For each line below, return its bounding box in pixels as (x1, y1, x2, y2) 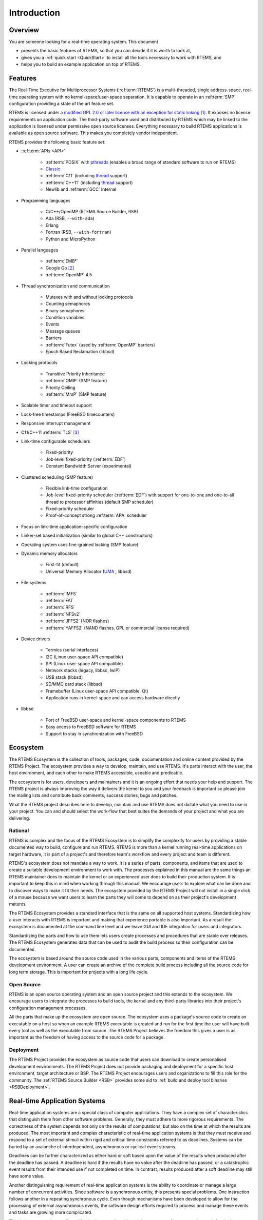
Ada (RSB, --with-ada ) (45, 215, 94, 222)
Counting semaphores (45, 301, 90, 307)
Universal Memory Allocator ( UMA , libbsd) (45, 569, 132, 574)
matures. (9, 901, 27, 907)
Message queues (45, 328, 80, 334)
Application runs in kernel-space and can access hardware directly (45, 695, 180, 701)
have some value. (9, 1173, 45, 1179)
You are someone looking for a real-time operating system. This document (9, 39, 158, 45)
